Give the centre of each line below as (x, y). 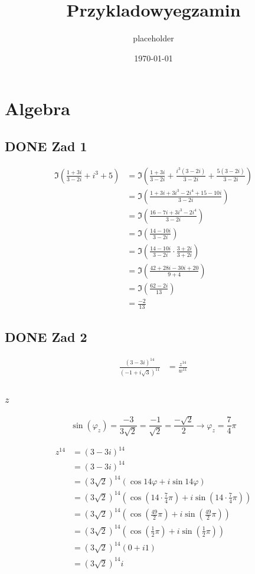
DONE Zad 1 (46, 146)
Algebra (37, 108)
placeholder (153, 38)
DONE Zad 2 (46, 336)
